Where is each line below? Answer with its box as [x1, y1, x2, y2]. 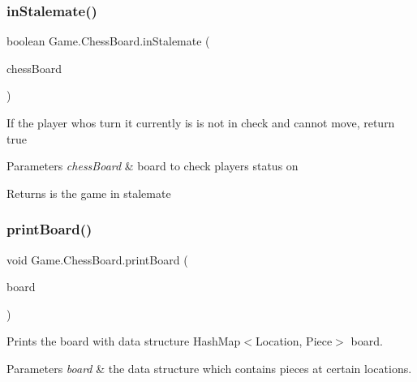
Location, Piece [256, 333, 333, 350]
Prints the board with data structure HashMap [6, 333, 241, 350]
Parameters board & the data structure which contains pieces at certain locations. [6, 359, 412, 376]
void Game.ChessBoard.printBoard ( [6, 251, 188, 268]
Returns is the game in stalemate [6, 184, 171, 201]
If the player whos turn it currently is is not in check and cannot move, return [6, 114, 395, 131]
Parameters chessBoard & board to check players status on [6, 157, 299, 174]
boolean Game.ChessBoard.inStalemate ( [6, 32, 210, 49]
